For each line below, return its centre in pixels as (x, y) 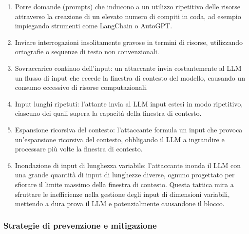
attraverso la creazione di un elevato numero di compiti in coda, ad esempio (128, 16)
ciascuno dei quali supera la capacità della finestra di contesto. (108, 113)
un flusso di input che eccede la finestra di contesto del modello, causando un (130, 77)
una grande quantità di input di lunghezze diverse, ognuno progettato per (125, 175)
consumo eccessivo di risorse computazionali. (81, 87)
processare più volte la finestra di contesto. (79, 149)
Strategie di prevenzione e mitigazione (80, 225)
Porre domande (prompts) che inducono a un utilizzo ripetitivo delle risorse (128, 6)
